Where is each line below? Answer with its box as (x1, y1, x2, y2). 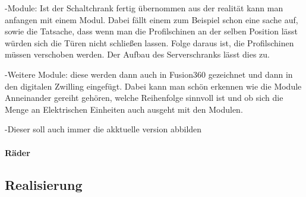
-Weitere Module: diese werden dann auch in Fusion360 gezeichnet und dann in (5, 68, 293, 80)
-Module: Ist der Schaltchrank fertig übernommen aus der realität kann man (5, 2, 283, 14)
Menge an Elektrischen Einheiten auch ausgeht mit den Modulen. (5, 103, 243, 115)
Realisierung (5, 175, 83, 193)
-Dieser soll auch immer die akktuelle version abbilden (5, 123, 202, 135)
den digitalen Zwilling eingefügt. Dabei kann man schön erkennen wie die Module (5, 80, 302, 92)
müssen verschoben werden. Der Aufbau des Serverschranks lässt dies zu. (5, 48, 270, 61)
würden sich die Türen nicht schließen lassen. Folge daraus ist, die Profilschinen (5, 36, 294, 49)
